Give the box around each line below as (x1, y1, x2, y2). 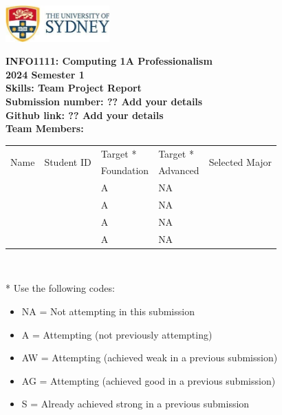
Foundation (100, 163, 149, 178)
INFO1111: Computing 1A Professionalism (6, 54, 213, 68)
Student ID (44, 154, 91, 169)
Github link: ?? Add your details (6, 107, 164, 122)
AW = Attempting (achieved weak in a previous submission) (21, 350, 278, 365)
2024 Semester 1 (6, 67, 85, 81)
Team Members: (6, 121, 84, 136)
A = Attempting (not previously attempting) (21, 327, 213, 341)
